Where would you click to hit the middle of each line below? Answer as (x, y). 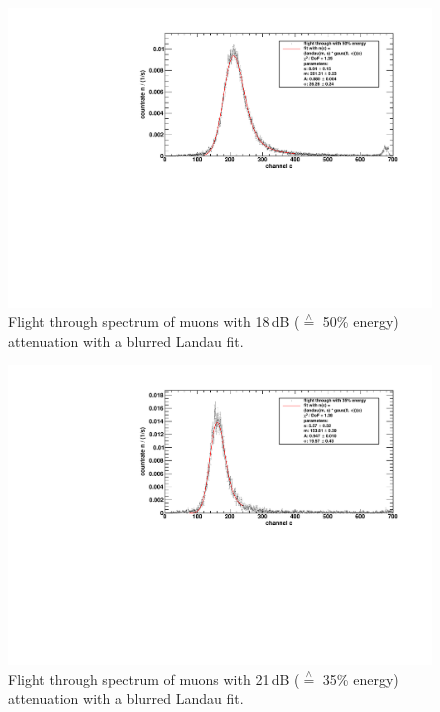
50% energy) (360, 321)
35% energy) (360, 678)
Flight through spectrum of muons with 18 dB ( (154, 321)
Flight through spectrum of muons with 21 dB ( (154, 678)
